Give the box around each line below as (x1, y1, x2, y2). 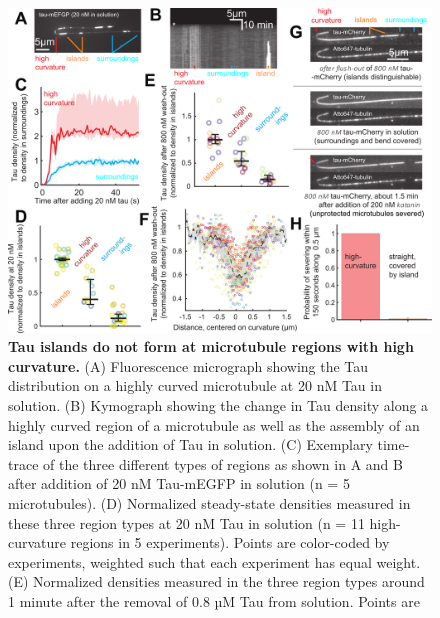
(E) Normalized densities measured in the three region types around (8, 571, 425, 592)
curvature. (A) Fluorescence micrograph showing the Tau (8, 355, 369, 376)
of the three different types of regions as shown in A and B (43, 453, 403, 474)
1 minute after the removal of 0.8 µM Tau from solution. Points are (8, 590, 420, 611)
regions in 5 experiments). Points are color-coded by (70, 532, 390, 553)
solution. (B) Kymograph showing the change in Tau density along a (8, 395, 429, 415)
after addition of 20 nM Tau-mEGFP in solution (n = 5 (8, 473, 350, 494)
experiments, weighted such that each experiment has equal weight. (8, 551, 421, 572)
